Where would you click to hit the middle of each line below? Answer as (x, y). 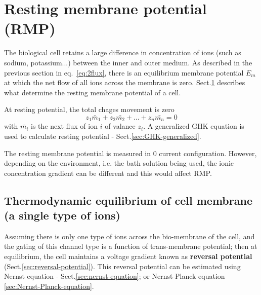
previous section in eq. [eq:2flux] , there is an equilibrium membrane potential (124, 72)
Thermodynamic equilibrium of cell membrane (128, 200)
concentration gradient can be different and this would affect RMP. (108, 173)
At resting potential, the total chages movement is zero (89, 109)
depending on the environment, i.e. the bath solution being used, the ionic (119, 163)
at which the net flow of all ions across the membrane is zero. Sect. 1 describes (125, 82)
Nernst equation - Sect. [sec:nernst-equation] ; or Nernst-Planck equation (115, 276)
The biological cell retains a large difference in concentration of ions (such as (123, 52)
